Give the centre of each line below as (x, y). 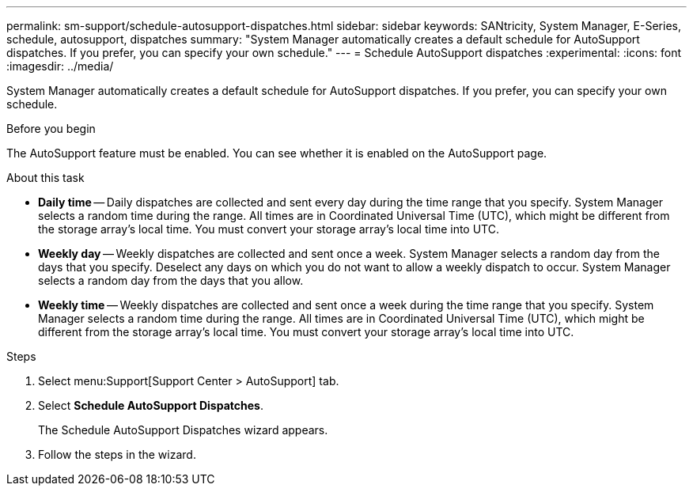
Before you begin (51, 129)
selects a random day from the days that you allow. (171, 280)
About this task (45, 178)
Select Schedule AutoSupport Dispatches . (151, 405)
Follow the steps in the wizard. (117, 454)
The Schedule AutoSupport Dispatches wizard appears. (183, 430)
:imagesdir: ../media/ (60, 66)
